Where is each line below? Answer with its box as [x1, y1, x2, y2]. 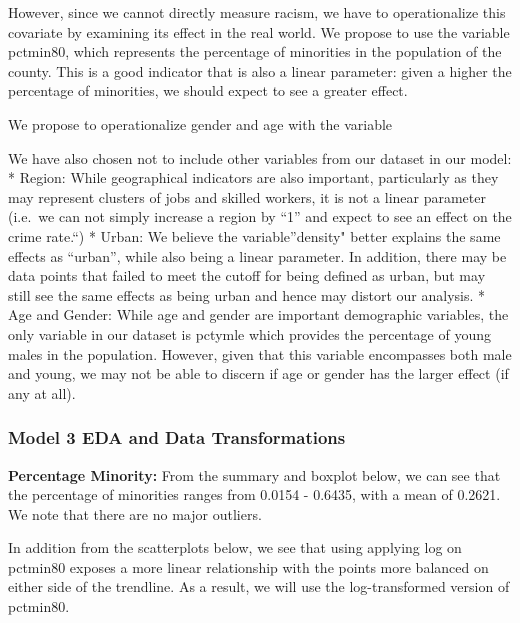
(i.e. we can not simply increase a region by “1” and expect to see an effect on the [8, 206, 512, 227]
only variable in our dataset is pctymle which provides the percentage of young [8, 323, 491, 344]
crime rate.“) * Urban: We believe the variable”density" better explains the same [8, 225, 501, 246]
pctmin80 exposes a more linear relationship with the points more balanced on [8, 556, 489, 577]
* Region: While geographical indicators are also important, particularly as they [8, 167, 499, 188]
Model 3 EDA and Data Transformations [8, 425, 346, 450]
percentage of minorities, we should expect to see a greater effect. [8, 80, 408, 101]
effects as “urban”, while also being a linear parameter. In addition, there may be [8, 245, 507, 266]
